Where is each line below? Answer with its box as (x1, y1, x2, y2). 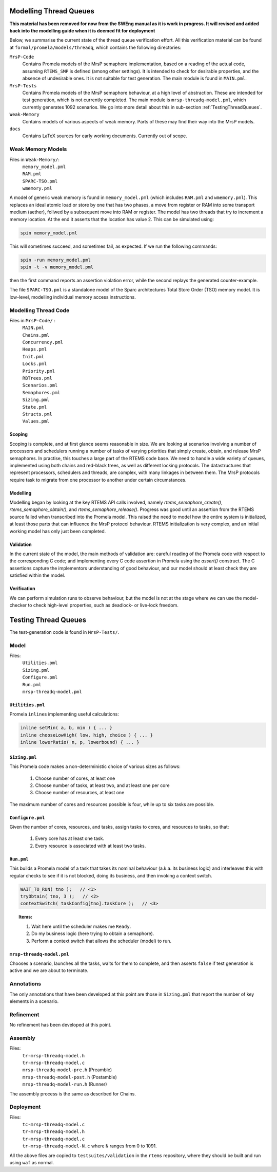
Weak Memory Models (9, 145, 67, 153)
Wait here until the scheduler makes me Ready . (31, 923, 131, 929)
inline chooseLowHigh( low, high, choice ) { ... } (20, 732, 153, 738)
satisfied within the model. (9, 572, 65, 578)
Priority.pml (22, 368, 55, 374)
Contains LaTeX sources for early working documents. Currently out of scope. (22, 133, 187, 139)
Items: (18, 914, 33, 920)
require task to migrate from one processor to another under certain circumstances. (9, 477, 187, 483)
